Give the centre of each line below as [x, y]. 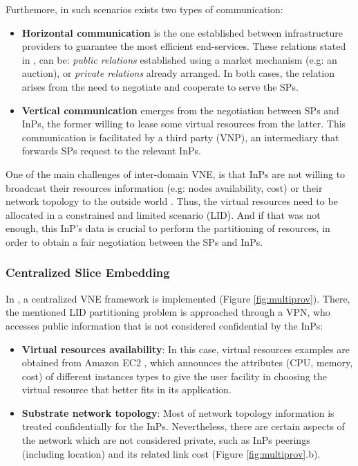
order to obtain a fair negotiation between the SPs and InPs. [134, 241]
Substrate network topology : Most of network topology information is [178, 412]
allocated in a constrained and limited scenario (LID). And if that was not [163, 214]
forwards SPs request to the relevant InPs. [111, 151]
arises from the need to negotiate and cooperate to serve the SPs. [160, 86]
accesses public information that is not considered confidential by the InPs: [164, 325]
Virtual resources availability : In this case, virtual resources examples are [186, 349]
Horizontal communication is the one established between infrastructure [182, 32]
